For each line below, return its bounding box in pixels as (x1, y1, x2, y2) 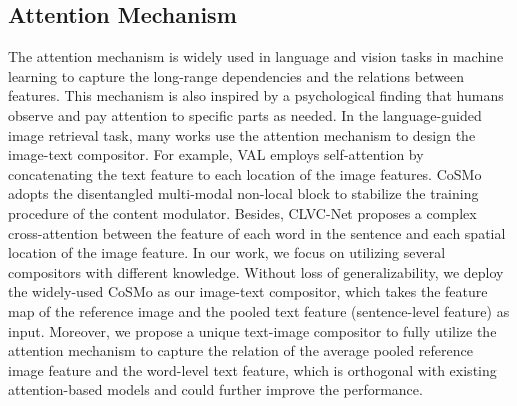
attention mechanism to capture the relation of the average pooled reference (8, 340, 473, 361)
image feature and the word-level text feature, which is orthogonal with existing (8, 359, 497, 380)
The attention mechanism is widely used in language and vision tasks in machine (8, 46, 504, 67)
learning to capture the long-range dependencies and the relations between (8, 65, 465, 86)
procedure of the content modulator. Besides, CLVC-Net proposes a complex (8, 202, 477, 223)
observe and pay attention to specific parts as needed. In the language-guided (8, 104, 482, 125)
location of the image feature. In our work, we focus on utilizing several (8, 242, 446, 263)
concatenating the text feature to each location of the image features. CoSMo (8, 163, 482, 184)
